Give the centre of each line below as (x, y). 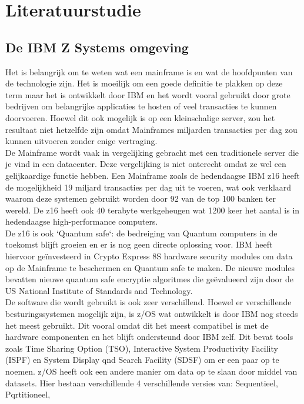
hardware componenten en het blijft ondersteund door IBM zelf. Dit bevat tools (149, 337)
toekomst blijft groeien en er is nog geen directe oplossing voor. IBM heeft (139, 244)
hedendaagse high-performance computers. (82, 221)
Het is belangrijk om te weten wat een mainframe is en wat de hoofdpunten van (149, 71)
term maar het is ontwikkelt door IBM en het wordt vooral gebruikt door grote (148, 94)
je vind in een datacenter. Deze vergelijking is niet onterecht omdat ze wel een (146, 164)
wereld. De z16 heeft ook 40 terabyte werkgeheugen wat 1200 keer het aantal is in (153, 210)
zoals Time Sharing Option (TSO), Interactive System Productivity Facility (142, 348)
